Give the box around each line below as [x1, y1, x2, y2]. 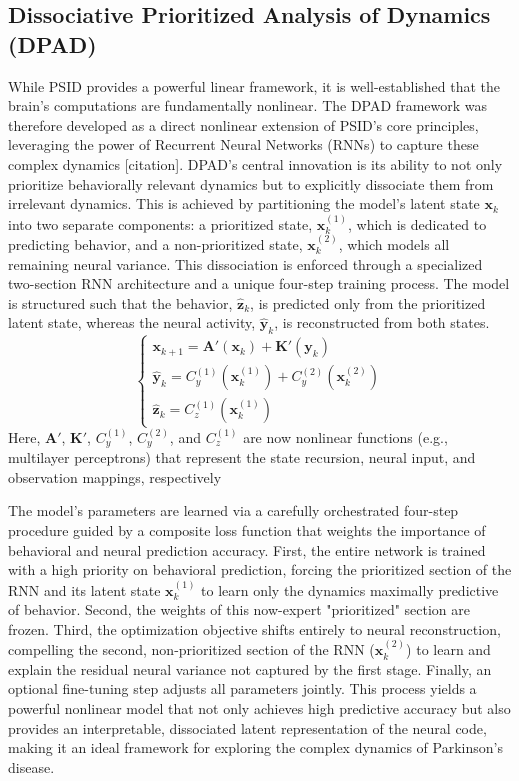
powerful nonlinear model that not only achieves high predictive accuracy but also [8, 697, 511, 718]
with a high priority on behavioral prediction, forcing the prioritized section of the [8, 559, 512, 580]
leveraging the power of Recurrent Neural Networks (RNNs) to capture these [8, 134, 479, 155]
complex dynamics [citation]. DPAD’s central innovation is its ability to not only [8, 153, 503, 174]
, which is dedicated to [348, 213, 487, 234]
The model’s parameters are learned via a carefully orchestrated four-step [8, 500, 459, 521]
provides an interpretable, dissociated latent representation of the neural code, [8, 717, 487, 738]
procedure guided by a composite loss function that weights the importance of [8, 519, 486, 540]
